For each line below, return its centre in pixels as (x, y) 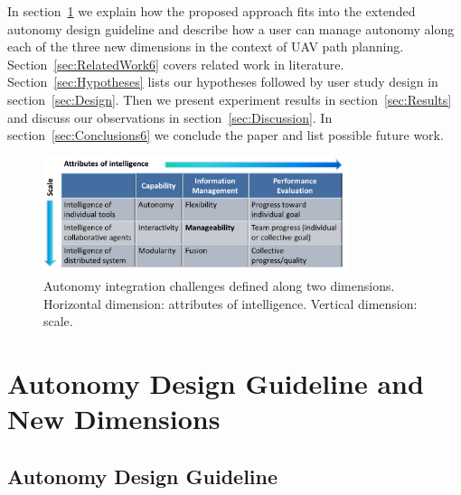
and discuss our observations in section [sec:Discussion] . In (170, 117)
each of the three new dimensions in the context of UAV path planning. (206, 47)
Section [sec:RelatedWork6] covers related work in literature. (176, 64)
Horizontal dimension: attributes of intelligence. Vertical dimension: (230, 303)
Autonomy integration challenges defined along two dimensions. (219, 285)
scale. (58, 321)
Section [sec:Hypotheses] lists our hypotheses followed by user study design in (223, 82)
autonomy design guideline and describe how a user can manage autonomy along (231, 28)
